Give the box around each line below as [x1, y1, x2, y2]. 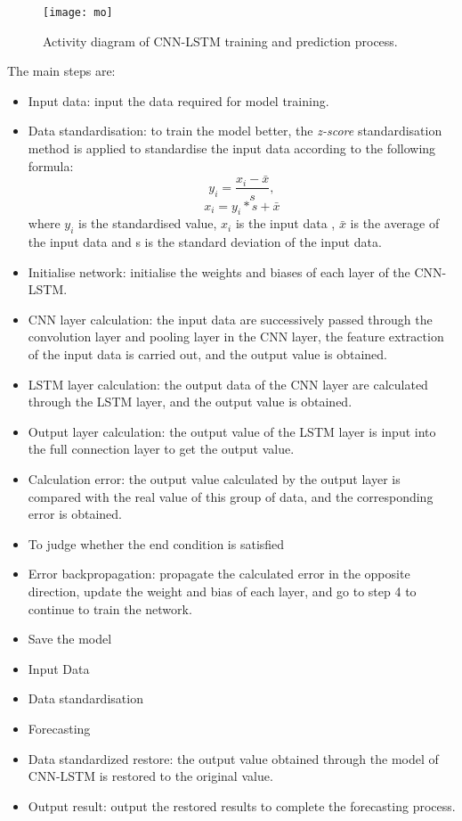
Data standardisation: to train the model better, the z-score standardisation [28, 121, 442, 140]
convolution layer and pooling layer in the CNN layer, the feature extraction [28, 327, 444, 346]
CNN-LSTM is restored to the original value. [28, 767, 273, 785]
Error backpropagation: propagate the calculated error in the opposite [28, 564, 410, 583]
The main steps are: [7, 62, 116, 80]
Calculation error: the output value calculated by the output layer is [28, 470, 401, 488]
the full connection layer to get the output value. [28, 439, 295, 458]
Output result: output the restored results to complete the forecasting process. [28, 796, 456, 815]
